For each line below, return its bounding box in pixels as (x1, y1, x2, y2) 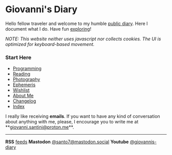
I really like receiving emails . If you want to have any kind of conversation (5, 113, 160, 119)
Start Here (5, 54, 32, 61)
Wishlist (12, 87, 30, 93)
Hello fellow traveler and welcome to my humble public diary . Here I (5, 20, 148, 27)
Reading (12, 71, 31, 77)
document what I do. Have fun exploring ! (5, 25, 92, 32)
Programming (12, 65, 42, 72)
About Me (12, 93, 34, 99)
